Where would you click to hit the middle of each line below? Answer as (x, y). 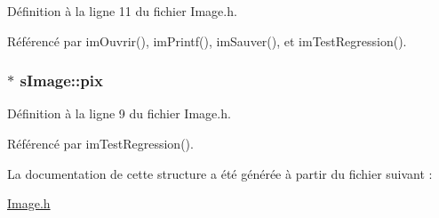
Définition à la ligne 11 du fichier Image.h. (122, 11)
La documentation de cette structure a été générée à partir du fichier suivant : (220, 173)
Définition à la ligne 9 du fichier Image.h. (119, 113)
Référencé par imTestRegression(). (100, 143)
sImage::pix (61, 81)
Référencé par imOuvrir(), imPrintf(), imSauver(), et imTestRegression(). (207, 40)
